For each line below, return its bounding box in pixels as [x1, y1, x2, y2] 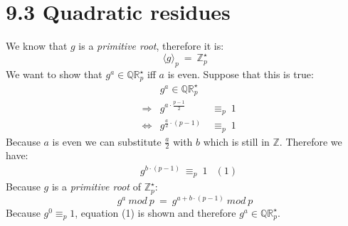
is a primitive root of [51, 179, 141, 194]
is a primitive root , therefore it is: [78, 38, 224, 53]
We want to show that [6, 67, 102, 82]
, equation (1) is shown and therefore [75, 205, 236, 220]
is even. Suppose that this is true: [167, 67, 314, 82]
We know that [6, 38, 68, 53]
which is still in [203, 134, 270, 149]
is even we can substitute [52, 134, 162, 149]
